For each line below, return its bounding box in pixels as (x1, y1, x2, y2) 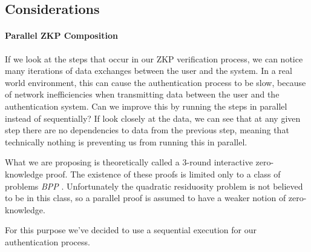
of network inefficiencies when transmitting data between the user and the (5, 88, 280, 101)
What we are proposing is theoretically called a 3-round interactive (5, 156, 253, 168)
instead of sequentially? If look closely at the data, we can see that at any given (5, 111, 301, 124)
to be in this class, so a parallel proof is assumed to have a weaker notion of (5, 191, 286, 204)
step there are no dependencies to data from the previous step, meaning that (5, 124, 289, 136)
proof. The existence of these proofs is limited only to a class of (45, 167, 281, 180)
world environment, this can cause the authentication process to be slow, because (5, 76, 306, 88)
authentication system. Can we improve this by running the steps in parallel (5, 99, 287, 112)
